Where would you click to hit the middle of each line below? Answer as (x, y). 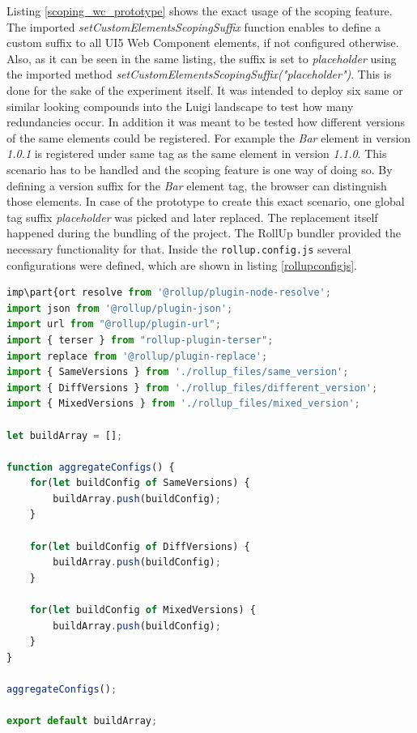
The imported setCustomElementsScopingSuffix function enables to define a (194, 26)
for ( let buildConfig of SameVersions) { (140, 483)
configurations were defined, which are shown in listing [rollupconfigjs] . (182, 264)
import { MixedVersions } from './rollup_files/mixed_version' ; (183, 404)
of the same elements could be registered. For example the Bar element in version (209, 137)
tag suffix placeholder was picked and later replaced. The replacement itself (192, 217)
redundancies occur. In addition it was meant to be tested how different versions (206, 122)
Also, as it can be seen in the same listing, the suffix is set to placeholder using (202, 58)
